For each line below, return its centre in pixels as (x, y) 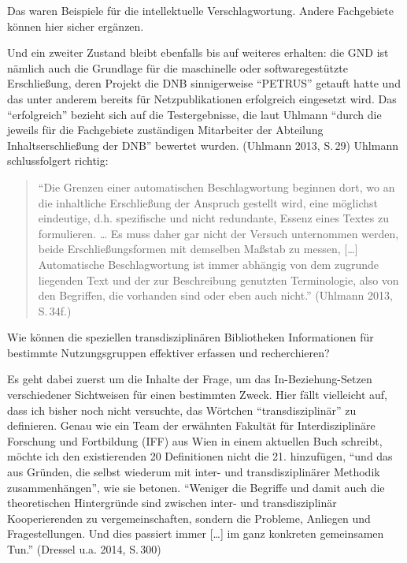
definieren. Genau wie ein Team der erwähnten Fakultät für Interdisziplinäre (191, 425)
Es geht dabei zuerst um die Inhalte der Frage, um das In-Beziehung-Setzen (190, 379)
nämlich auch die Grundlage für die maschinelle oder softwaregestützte (178, 67)
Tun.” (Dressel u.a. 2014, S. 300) (84, 549)
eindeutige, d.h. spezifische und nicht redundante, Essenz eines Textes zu (213, 218)
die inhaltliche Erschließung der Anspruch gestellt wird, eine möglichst (208, 202)
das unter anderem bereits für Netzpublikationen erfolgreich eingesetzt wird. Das (202, 98)
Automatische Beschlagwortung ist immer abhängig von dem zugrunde (208, 264)
